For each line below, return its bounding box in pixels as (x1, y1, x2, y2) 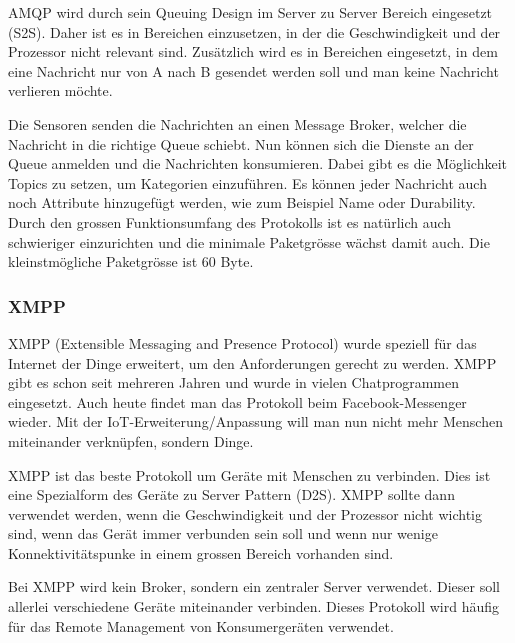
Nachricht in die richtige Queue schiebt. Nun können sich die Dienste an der (8, 133, 474, 154)
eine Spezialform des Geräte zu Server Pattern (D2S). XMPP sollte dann (8, 484, 455, 505)
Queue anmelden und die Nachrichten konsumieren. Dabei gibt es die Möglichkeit (8, 153, 507, 174)
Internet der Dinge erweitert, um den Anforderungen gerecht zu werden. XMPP (8, 352, 497, 373)
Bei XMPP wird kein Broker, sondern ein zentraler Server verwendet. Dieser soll (8, 576, 500, 597)
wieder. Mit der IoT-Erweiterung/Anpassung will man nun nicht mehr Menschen (8, 411, 503, 432)
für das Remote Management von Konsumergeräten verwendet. (8, 615, 394, 636)
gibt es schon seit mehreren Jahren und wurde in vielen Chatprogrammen (8, 372, 459, 393)
